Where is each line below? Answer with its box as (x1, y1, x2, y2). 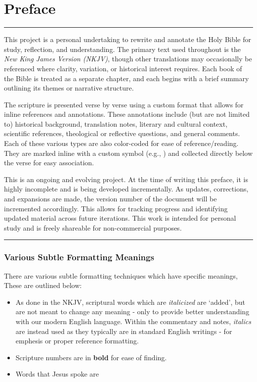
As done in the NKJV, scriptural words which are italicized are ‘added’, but (15, 296, 246, 307)
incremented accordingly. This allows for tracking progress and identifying (4, 203, 228, 213)
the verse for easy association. (4, 157, 94, 168)
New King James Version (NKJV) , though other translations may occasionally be (4, 53, 252, 64)
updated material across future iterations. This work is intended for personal (4, 213, 236, 223)
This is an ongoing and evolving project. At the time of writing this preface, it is (4, 174, 248, 184)
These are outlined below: (4, 280, 82, 290)
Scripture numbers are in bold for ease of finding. (15, 352, 167, 362)
